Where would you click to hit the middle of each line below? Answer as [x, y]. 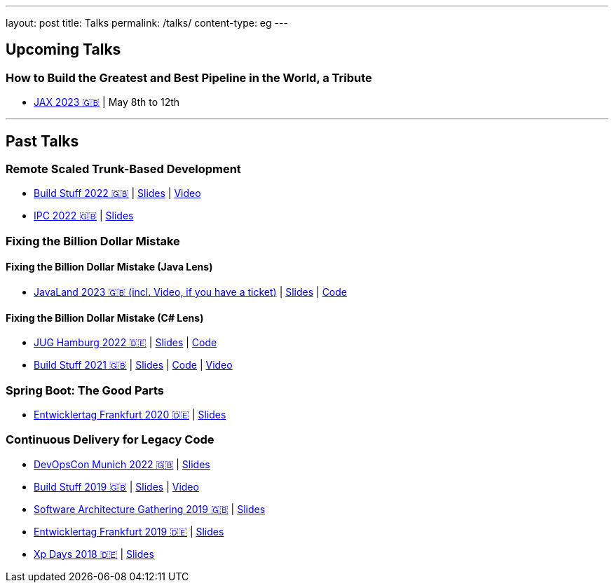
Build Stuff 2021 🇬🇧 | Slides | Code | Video [133, 365]
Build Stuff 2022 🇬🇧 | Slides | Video [117, 193]
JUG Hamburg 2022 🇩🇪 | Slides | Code [125, 343]
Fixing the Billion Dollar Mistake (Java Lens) [109, 267]
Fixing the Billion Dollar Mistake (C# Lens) [105, 317]
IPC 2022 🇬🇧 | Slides [84, 216]
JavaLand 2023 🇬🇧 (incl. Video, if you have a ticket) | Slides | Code [190, 292]
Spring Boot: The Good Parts [85, 390]
